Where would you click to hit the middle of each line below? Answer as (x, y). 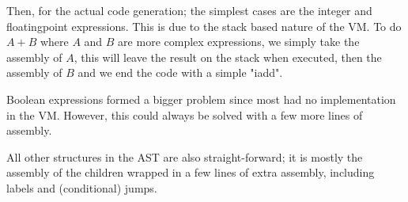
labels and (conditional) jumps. (82, 187)
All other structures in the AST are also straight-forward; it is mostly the (185, 156)
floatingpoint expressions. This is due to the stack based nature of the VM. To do (204, 26)
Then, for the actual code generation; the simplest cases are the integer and (189, 10)
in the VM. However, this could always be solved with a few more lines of (185, 114)
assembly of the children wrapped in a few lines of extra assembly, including (191, 172)
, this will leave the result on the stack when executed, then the (228, 57)
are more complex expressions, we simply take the (239, 42)
